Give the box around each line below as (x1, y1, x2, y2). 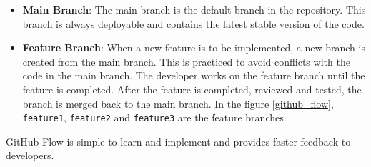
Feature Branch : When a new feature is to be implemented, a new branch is (22, 40, 365, 55)
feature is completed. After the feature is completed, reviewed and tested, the (22, 81, 362, 96)
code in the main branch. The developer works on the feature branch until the (22, 68, 365, 83)
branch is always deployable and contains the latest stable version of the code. (22, 16, 365, 31)
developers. (6, 148, 54, 163)
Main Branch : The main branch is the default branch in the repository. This (22, 2, 366, 16)
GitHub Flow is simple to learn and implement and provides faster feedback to (6, 133, 351, 148)
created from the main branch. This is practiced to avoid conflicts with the (22, 54, 350, 69)
